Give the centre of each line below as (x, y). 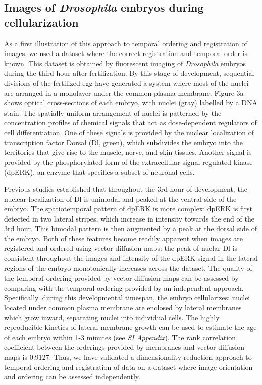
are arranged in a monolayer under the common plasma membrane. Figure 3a (124, 93)
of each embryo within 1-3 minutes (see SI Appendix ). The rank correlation (120, 337)
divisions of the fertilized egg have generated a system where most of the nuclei (126, 82)
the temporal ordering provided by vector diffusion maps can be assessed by (121, 278)
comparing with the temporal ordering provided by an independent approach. (124, 287)
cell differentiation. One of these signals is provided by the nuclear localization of (129, 132)
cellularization (41, 22)
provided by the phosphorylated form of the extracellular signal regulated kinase (128, 162)
